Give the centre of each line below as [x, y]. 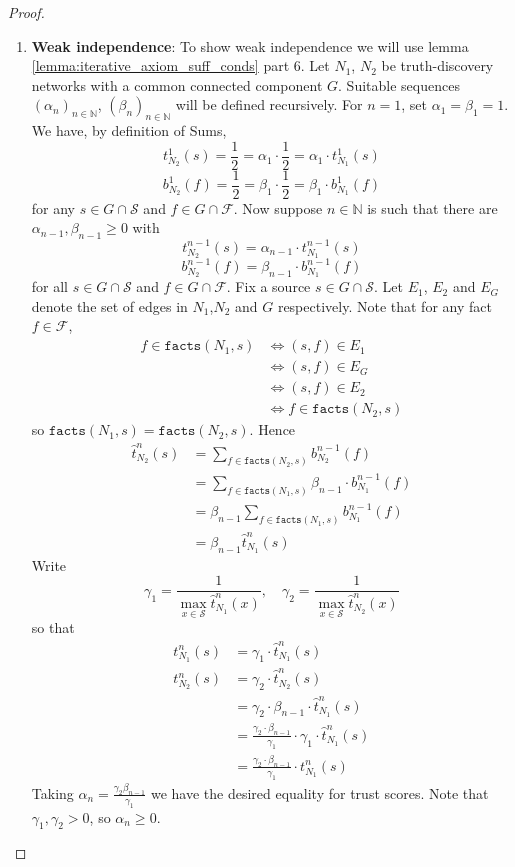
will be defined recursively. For [269, 104]
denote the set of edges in [109, 305]
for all [50, 286]
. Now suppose [278, 207]
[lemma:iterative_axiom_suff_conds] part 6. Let [180, 65]
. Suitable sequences [399, 84]
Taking [52, 792]
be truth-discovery [437, 65]
